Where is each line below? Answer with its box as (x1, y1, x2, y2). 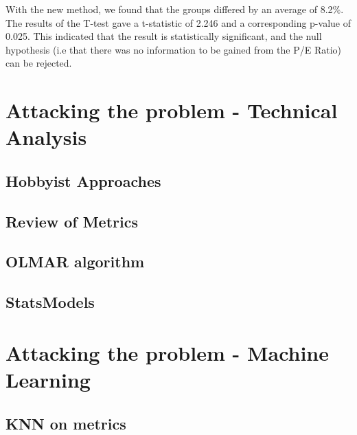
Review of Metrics (5, 210, 138, 232)
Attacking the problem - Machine (5, 338, 330, 366)
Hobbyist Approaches (5, 170, 161, 191)
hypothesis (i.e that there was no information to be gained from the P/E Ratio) (5, 42, 342, 56)
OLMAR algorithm (5, 251, 145, 272)
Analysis (5, 123, 87, 151)
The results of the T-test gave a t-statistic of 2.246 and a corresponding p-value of (5, 15, 351, 30)
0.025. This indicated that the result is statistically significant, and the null (5, 29, 322, 43)
